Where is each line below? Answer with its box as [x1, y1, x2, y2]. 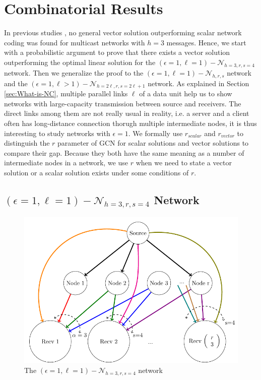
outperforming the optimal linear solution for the [4, 56, 156, 67]
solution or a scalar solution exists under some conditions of [4, 167, 189, 178]
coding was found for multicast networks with [4, 37, 145, 47]
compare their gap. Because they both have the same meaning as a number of [4, 147, 244, 158]
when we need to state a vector [136, 157, 232, 168]
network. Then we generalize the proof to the [4, 67, 144, 78]
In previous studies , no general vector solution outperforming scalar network [4, 27, 242, 38]
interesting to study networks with [4, 128, 110, 138]
